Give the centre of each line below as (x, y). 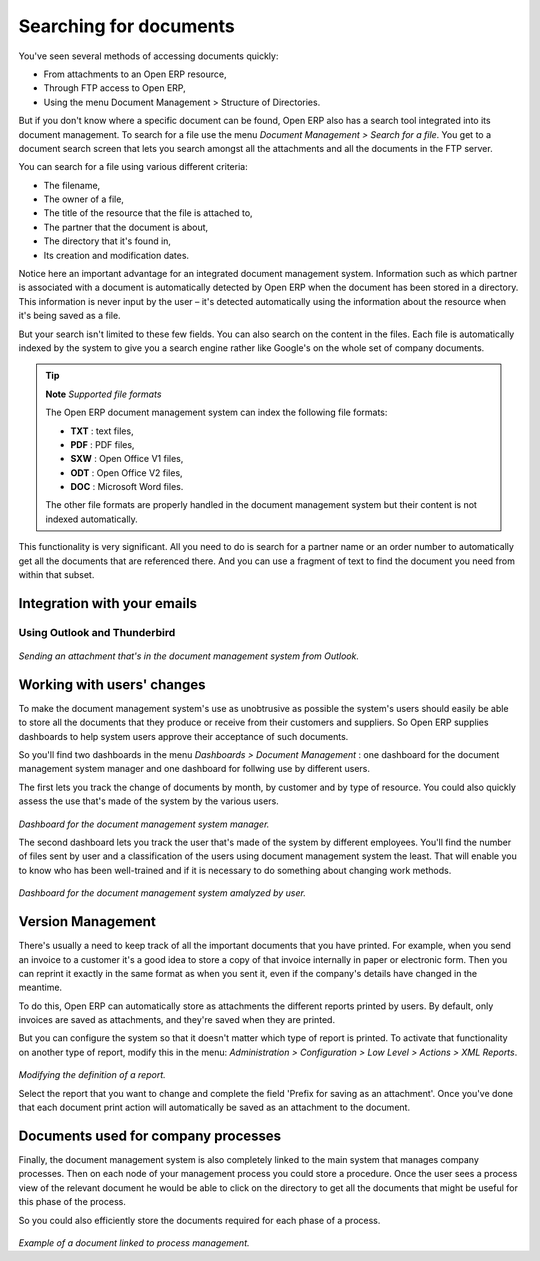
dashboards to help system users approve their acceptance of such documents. (183, 736)
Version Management (87, 921)
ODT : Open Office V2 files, (127, 472)
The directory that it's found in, (107, 241)
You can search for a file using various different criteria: (133, 167)
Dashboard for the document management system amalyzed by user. (162, 893)
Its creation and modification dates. (116, 255)
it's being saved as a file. (69, 316)
